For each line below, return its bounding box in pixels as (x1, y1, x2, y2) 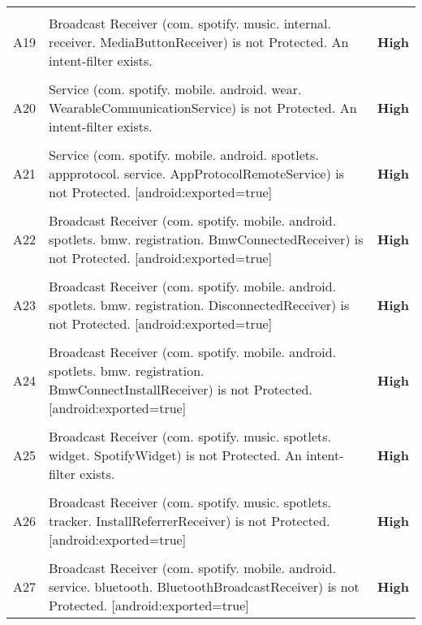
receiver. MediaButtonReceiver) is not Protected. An (49, 32, 349, 51)
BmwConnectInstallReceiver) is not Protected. (49, 380, 312, 399)
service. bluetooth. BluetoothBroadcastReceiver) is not (49, 577, 360, 596)
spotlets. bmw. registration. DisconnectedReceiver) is (49, 295, 350, 314)
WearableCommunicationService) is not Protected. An (49, 98, 357, 117)
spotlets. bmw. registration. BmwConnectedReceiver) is (49, 230, 364, 248)
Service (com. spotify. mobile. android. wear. (49, 80, 302, 98)
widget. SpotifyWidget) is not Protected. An (49, 446, 302, 464)
